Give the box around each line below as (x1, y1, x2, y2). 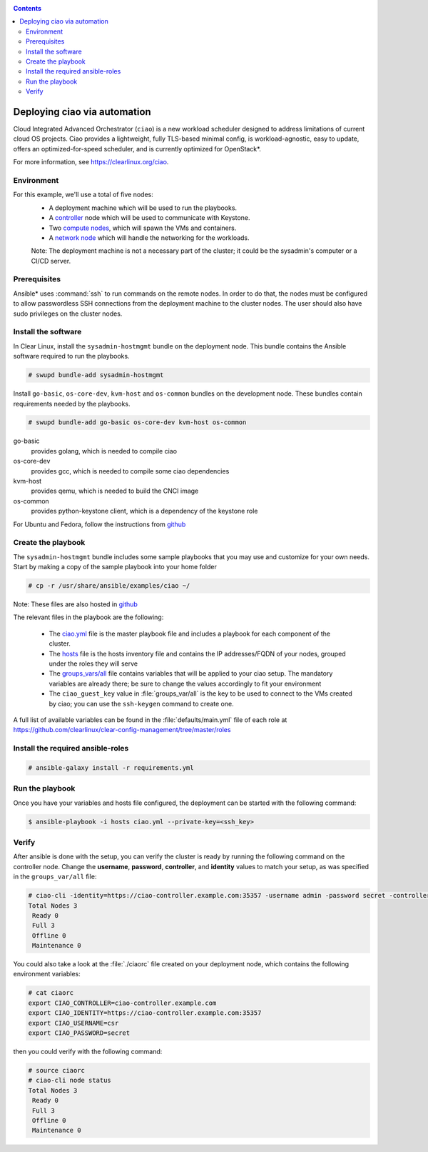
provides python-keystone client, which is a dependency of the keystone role (31, 507, 258, 516)
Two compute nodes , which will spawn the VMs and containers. (49, 224, 237, 232)
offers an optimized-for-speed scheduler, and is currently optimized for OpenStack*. (13, 144, 262, 153)
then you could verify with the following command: (13, 1047, 163, 1056)
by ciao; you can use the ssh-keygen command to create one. (49, 699, 235, 708)
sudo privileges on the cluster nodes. (13, 309, 123, 318)
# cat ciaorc (28, 989, 74, 997)
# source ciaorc (28, 1066, 86, 1074)
